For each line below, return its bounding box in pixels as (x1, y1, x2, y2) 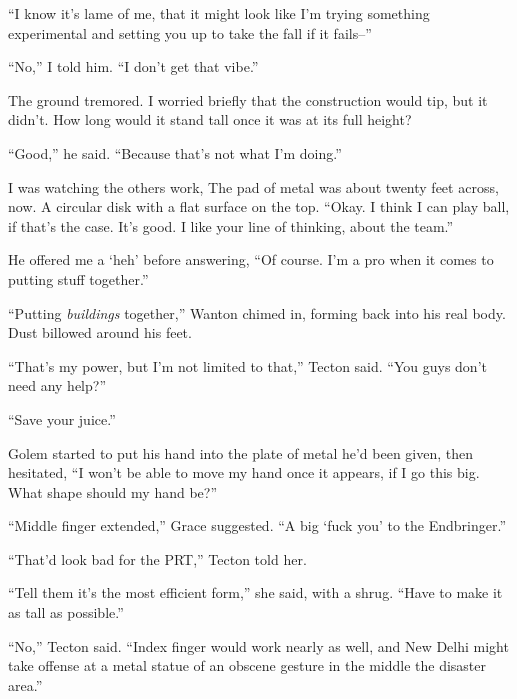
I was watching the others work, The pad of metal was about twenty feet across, (8, 176, 499, 197)
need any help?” (8, 375, 106, 396)
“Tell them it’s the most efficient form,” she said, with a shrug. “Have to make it (8, 582, 503, 603)
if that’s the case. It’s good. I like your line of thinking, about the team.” (8, 215, 454, 236)
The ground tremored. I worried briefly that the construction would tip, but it (8, 89, 488, 110)
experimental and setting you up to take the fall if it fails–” (8, 22, 372, 43)
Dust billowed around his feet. (8, 322, 192, 343)
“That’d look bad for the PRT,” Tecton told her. (8, 548, 307, 569)
